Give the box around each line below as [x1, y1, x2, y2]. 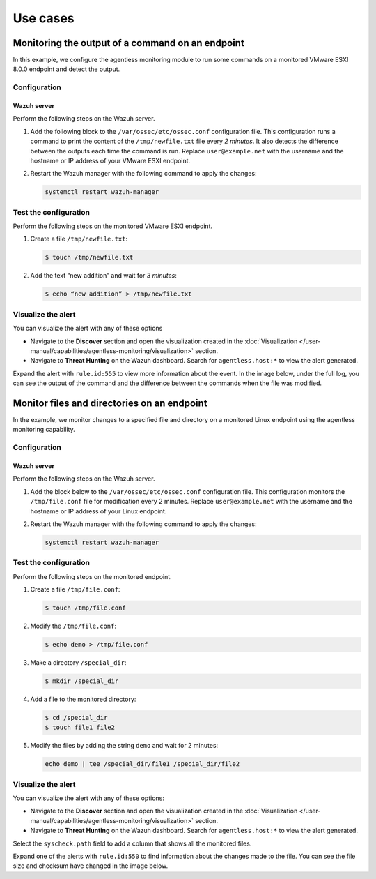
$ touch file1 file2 [45, 723, 115, 732]
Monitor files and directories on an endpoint [13, 397, 208, 409]
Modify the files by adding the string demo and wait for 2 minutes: [30, 742, 219, 750]
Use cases [13, 10, 75, 26]
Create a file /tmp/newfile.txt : [30, 234, 128, 243]
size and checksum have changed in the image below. [13, 862, 169, 870]
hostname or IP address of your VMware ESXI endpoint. [30, 156, 191, 165]
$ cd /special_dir [45, 714, 108, 721]
